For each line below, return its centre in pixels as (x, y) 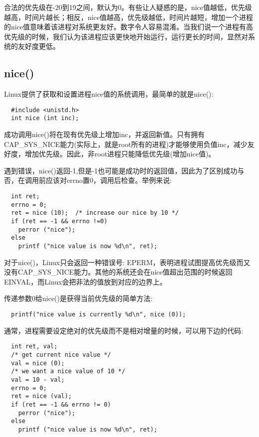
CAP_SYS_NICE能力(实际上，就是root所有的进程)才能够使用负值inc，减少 (126, 144)
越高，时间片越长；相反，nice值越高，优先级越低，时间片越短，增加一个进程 (129, 17)
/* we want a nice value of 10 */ (68, 371)
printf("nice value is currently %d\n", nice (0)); (99, 315)
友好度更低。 (39, 46)
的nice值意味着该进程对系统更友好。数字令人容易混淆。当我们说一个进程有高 (129, 27)
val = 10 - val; (38, 379)
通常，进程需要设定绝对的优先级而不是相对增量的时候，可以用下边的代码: (124, 330)
